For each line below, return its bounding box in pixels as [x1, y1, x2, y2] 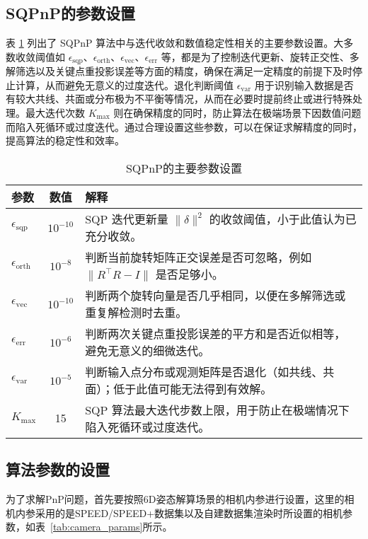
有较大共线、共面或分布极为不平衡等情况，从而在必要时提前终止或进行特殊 [6, 91, 352, 106]
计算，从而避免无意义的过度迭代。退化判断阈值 [15, 77, 234, 92]
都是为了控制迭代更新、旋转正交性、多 [180, 49, 360, 64]
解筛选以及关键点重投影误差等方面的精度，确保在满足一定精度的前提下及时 [6, 64, 352, 79]
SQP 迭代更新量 [85, 210, 168, 227]
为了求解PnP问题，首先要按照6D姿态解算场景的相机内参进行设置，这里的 [6, 492, 345, 506]
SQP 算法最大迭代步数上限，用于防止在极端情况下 [85, 401, 350, 418]
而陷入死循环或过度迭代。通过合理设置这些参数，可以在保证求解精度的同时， [6, 119, 362, 134]
